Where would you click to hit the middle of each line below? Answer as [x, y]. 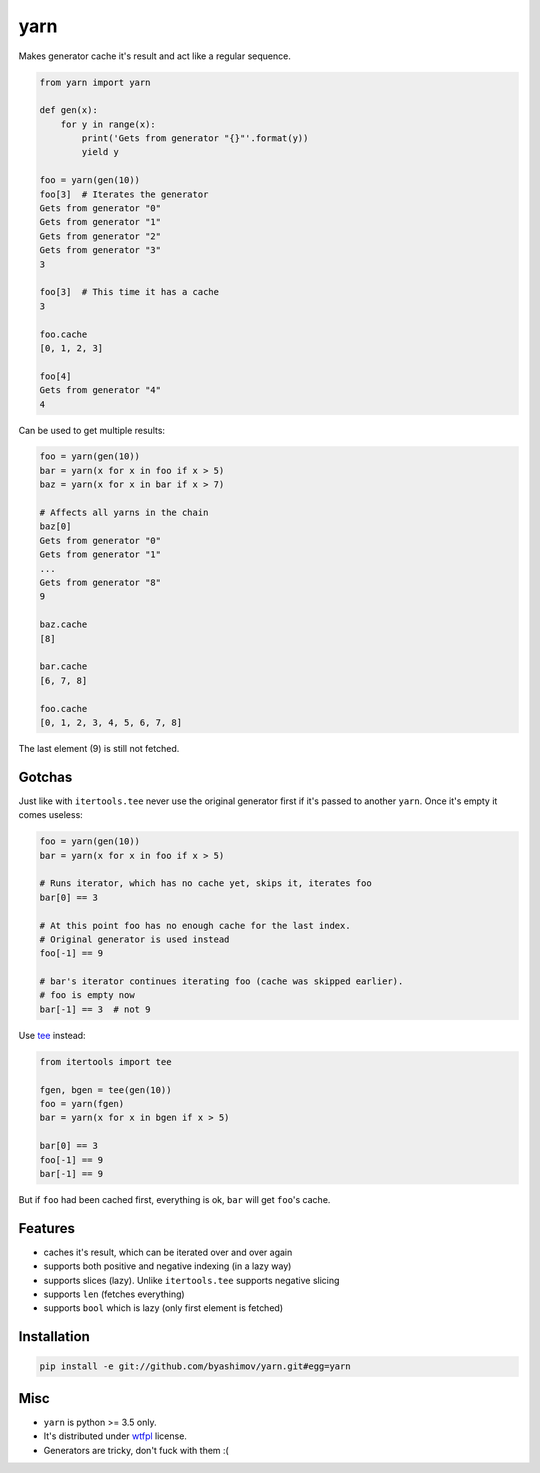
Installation [54, 1336]
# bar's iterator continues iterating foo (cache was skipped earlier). [221, 981]
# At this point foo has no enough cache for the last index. [195, 925]
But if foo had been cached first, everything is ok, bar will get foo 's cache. [174, 1199]
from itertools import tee [105, 1061]
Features [46, 1228]
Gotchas [45, 776]
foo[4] [55, 376]
